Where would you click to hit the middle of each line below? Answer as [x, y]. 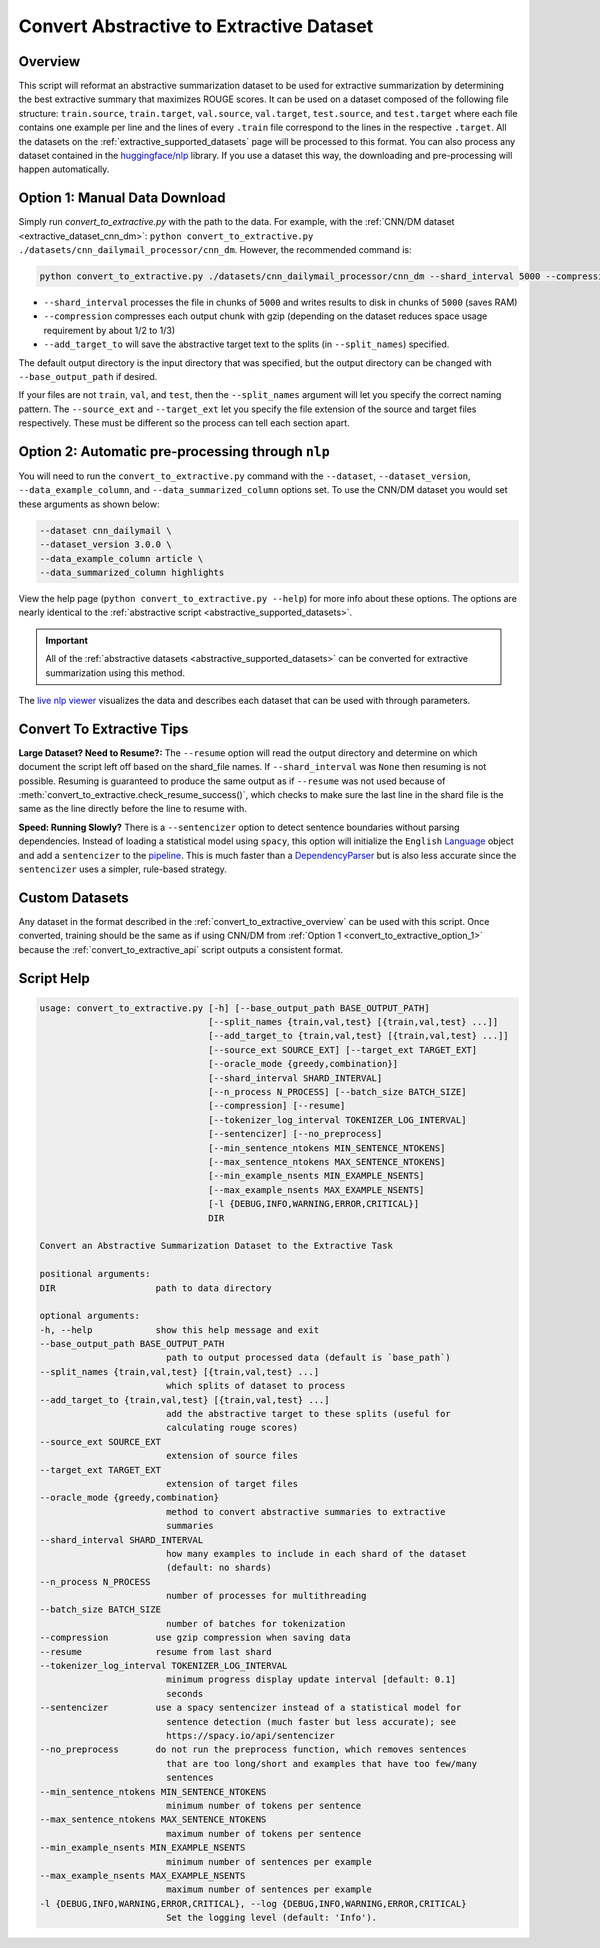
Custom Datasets [73, 897]
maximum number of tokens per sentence [263, 1833]
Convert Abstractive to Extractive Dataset [196, 26]
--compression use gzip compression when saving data [195, 1638]
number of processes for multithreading [266, 1596]
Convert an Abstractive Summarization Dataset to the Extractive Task [216, 1246]
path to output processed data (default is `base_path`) [308, 1358]
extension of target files [232, 1483]
